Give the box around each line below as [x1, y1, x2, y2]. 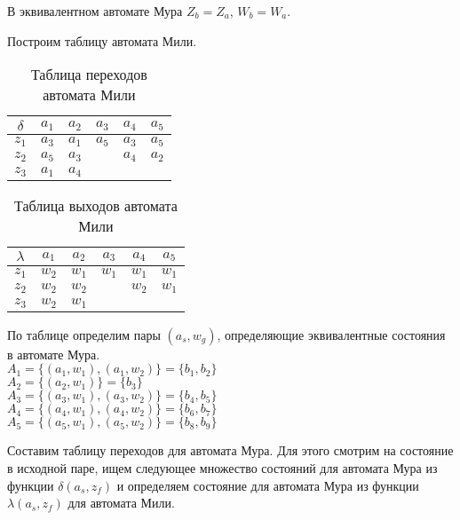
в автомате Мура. [7, 344, 100, 363]
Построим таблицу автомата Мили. [7, 31, 197, 50]
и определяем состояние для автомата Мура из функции [116, 476, 419, 494]
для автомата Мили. [67, 493, 175, 512]
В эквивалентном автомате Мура [7, 2, 183, 20]
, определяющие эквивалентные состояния [217, 325, 446, 343]
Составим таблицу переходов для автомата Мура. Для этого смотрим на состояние [7, 441, 454, 460]
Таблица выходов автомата [14, 195, 178, 216]
